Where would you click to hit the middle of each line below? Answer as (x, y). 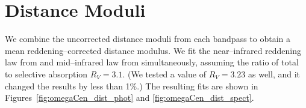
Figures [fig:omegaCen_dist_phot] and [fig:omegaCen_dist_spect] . (130, 97)
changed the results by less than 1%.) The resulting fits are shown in (132, 85)
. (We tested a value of (164, 73)
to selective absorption (46, 73)
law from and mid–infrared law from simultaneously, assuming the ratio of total (152, 62)
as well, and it (274, 73)
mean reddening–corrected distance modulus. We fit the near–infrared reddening (153, 50)
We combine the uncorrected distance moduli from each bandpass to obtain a (148, 39)
